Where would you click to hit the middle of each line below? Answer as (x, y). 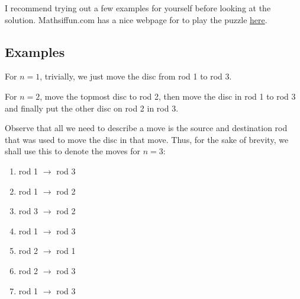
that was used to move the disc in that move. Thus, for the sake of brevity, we (147, 139)
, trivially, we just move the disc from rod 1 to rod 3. (136, 76)
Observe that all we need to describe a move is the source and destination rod (146, 128)
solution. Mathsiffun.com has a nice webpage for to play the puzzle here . (136, 19)
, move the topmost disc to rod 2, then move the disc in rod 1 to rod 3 (168, 96)
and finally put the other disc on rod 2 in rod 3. (92, 108)
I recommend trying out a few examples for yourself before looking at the (138, 8)
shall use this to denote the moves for (72, 151)
